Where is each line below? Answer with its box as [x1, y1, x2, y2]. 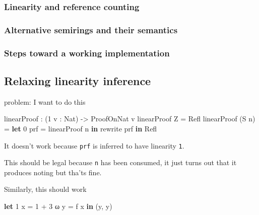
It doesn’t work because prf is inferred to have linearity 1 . [4, 140, 184, 151]
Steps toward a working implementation [4, 46, 170, 59]
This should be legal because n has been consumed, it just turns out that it [4, 157, 237, 168]
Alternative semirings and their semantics [4, 23, 178, 36]
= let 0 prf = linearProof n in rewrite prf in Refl [4, 123, 157, 133]
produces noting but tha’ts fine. [4, 167, 102, 177]
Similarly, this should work [4, 184, 87, 194]
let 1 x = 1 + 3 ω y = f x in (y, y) [4, 201, 112, 211]
